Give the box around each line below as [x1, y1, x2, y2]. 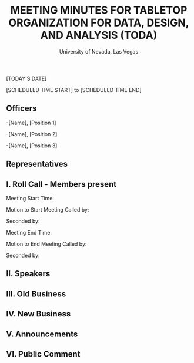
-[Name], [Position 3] [6, 142, 58, 149]
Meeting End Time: [6, 229, 52, 236]
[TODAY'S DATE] [6, 75, 47, 82]
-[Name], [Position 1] [6, 119, 56, 126]
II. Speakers [6, 269, 51, 279]
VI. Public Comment [6, 349, 81, 359]
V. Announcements [6, 329, 78, 339]
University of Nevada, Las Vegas [59, 48, 139, 55]
